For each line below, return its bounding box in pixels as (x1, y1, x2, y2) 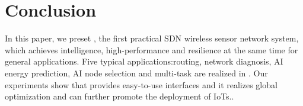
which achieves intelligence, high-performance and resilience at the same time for (5, 43, 298, 56)
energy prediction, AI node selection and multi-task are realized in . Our (5, 66, 268, 79)
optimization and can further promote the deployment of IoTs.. (5, 90, 234, 102)
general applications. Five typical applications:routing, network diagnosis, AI (5, 55, 283, 68)
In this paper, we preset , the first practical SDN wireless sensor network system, (5, 32, 299, 44)
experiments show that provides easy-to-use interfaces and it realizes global (5, 78, 278, 91)
